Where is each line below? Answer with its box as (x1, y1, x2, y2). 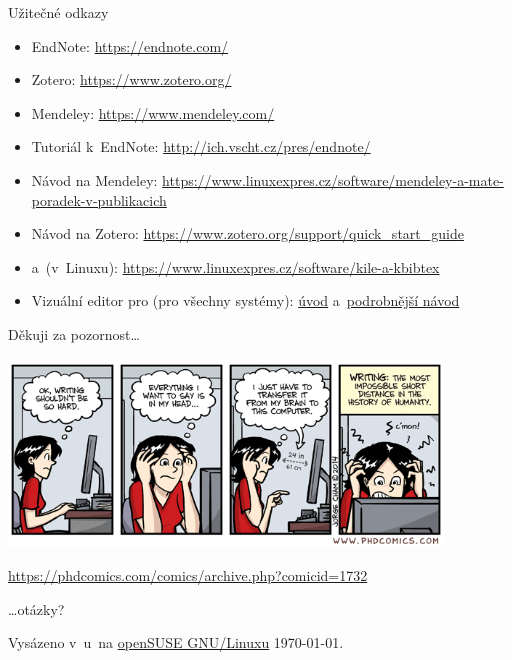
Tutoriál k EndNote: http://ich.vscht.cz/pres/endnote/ (31, 136, 371, 157)
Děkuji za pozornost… (8, 323, 140, 344)
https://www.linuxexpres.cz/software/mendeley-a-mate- (162, 169, 504, 190)
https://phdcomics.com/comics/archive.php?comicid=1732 (8, 565, 368, 586)
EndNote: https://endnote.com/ (31, 35, 229, 56)
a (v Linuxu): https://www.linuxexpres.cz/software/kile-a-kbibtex (31, 256, 440, 277)
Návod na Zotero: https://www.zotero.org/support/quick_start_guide (31, 223, 464, 244)
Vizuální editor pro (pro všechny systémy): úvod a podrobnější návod (31, 290, 460, 311)
